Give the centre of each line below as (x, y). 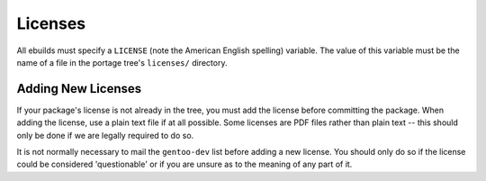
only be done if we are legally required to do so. (105, 135)
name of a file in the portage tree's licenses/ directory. (122, 62)
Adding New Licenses (79, 89)
